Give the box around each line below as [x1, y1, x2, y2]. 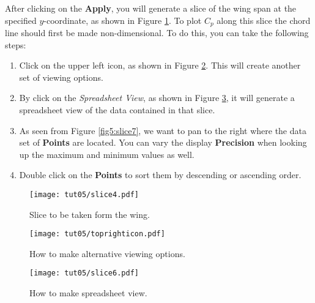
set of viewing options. [19, 70, 103, 83]
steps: [5, 38, 26, 51]
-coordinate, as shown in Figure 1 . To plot [43, 13, 202, 26]
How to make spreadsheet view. [29, 286, 147, 299]
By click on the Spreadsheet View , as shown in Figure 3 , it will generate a [19, 91, 295, 104]
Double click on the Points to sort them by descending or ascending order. [19, 168, 302, 181]
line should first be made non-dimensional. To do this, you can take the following [5, 26, 309, 39]
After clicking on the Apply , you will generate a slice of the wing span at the [5, 2, 297, 14]
